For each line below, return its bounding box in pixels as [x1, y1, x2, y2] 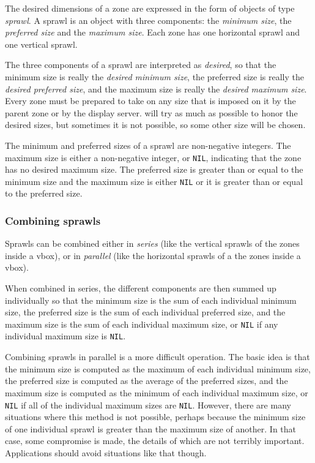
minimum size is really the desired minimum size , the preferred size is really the [5, 70, 304, 83]
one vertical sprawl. [5, 37, 78, 50]
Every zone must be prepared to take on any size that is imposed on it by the [5, 94, 296, 107]
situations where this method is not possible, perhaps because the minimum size [5, 410, 306, 423]
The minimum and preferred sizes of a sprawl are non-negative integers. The [5, 138, 291, 151]
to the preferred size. [5, 187, 83, 200]
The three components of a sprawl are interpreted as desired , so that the [5, 58, 276, 71]
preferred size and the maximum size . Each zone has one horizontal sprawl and [5, 26, 300, 39]
